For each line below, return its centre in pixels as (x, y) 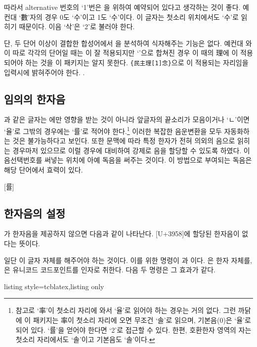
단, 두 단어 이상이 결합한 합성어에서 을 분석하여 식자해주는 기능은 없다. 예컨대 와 (128, 43)
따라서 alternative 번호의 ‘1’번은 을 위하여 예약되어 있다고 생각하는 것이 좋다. (122, 7)
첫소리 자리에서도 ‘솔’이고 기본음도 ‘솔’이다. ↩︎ (85, 339)
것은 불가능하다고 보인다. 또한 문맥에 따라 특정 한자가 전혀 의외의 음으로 (124, 141)
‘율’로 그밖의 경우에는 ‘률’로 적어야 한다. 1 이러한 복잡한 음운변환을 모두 (113, 130)
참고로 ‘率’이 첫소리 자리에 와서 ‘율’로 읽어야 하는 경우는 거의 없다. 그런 (126, 310)
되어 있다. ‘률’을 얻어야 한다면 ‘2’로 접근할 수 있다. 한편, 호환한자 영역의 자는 (133, 329)
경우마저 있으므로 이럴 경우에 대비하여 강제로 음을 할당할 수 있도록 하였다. (127, 150)
